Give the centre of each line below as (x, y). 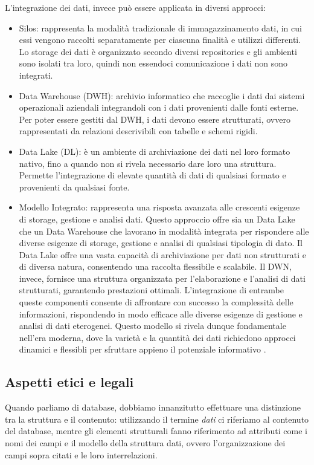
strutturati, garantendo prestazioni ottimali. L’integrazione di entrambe (151, 290)
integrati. (36, 75)
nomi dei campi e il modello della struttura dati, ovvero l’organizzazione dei (145, 443)
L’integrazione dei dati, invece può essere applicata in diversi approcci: (135, 7)
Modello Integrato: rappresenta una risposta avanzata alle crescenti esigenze (159, 207)
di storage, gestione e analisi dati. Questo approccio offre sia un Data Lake (157, 219)
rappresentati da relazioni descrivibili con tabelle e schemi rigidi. (138, 131)
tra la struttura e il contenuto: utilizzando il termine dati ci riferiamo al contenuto (157, 419)
